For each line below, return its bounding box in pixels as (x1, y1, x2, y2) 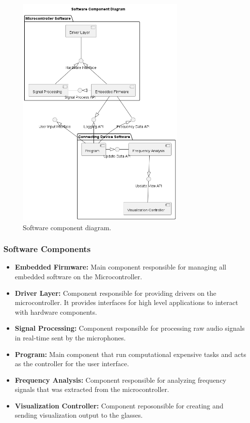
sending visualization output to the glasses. (15, 410, 143, 420)
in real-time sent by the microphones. (15, 332, 126, 342)
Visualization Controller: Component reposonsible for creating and (15, 400, 224, 410)
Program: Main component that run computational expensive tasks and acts (15, 349, 246, 359)
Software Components (3, 243, 91, 255)
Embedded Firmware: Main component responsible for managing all (15, 262, 226, 272)
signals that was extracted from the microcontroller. (15, 384, 169, 394)
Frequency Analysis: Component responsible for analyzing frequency (15, 374, 227, 385)
